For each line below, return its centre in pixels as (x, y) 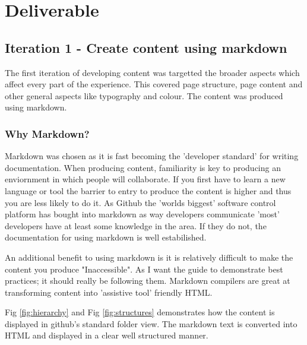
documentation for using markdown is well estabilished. (106, 237)
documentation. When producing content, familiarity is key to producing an (143, 167)
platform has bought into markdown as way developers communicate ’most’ (142, 214)
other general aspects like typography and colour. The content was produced (144, 95)
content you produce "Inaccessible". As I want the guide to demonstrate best (144, 269)
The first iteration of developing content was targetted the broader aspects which (152, 72)
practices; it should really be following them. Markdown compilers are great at (148, 281)
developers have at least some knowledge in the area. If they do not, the (136, 225)
